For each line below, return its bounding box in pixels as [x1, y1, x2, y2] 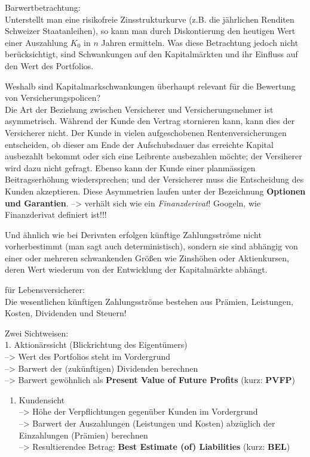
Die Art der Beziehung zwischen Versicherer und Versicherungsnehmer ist [5, 103, 274, 115]
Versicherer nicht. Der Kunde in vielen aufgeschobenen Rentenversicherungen [5, 126, 287, 138]
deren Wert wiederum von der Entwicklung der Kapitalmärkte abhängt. [5, 263, 268, 276]
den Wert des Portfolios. [5, 59, 94, 72]
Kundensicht [19, 393, 65, 406]
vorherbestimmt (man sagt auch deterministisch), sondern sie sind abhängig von [5, 240, 298, 252]
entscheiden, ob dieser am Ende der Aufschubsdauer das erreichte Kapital [5, 138, 274, 150]
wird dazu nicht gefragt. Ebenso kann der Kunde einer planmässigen [5, 161, 256, 174]
